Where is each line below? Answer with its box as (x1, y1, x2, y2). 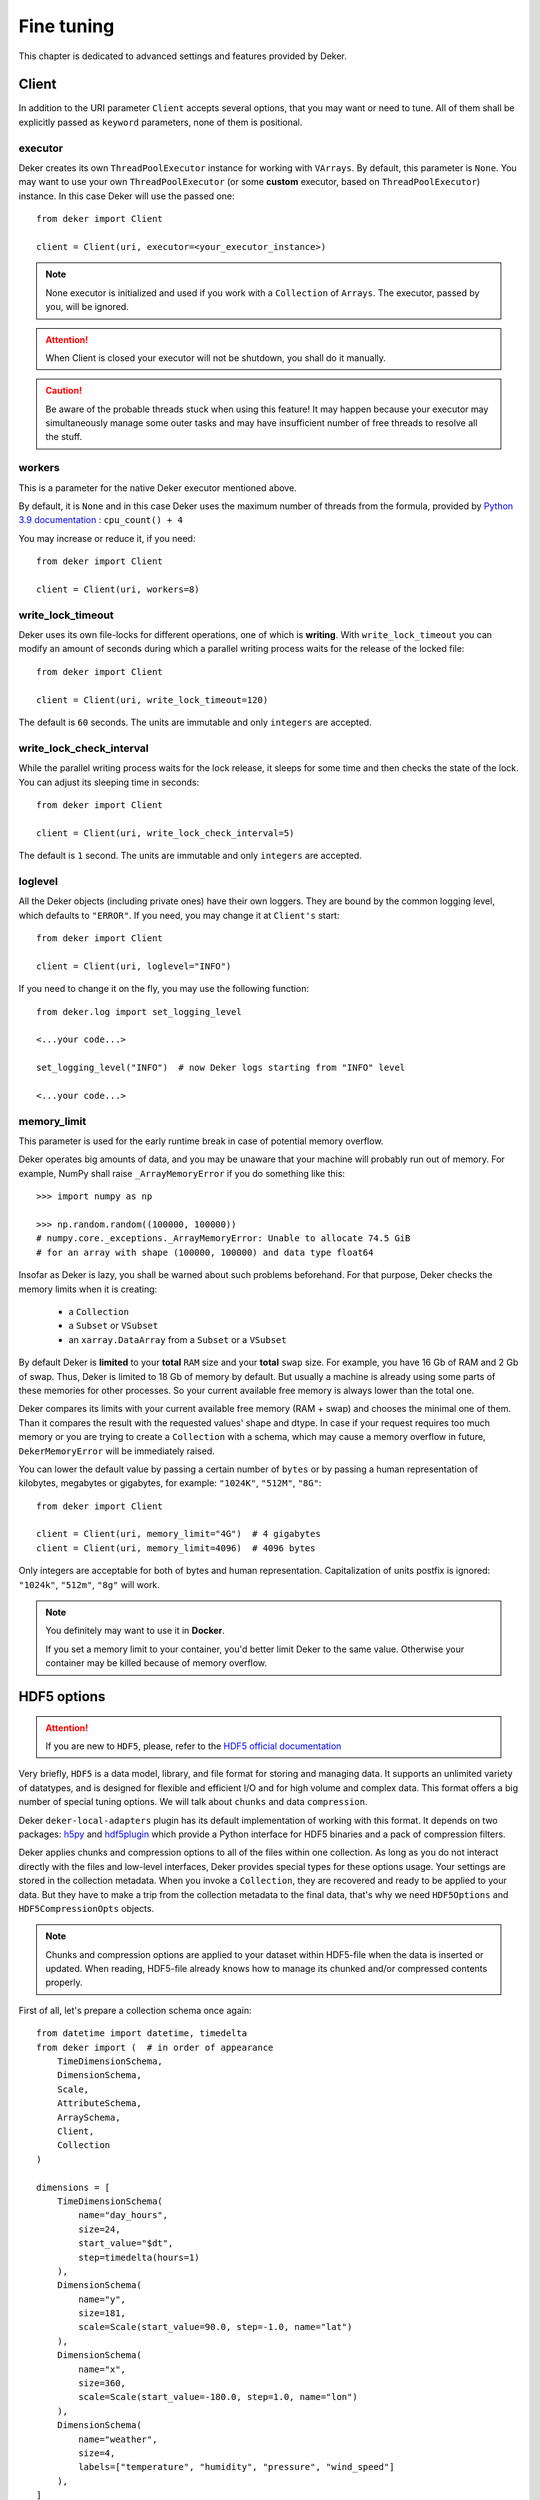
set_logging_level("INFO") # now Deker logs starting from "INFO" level (36, 1062, 406, 1074)
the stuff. (45, 431, 83, 443)
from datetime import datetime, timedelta (36, 2028, 248, 2039)
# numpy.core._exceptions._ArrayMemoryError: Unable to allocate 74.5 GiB (36, 1233, 411, 1244)
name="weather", (78, 2433, 158, 2445)
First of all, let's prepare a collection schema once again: (18, 2004, 252, 2016)
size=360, (78, 2378, 127, 2389)
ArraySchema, (56, 2111, 121, 2123)
